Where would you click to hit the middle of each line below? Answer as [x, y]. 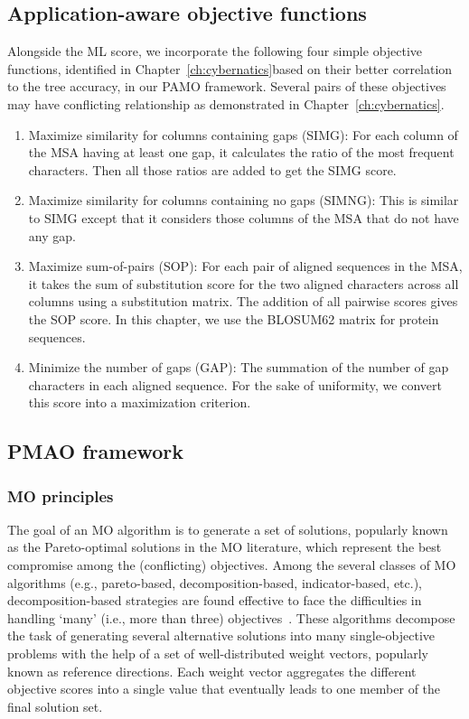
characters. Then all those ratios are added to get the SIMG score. [212, 169]
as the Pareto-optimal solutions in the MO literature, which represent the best [225, 547]
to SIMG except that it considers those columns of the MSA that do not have [244, 217]
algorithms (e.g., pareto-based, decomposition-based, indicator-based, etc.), [215, 582]
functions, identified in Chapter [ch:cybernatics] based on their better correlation [230, 68]
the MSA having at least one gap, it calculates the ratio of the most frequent [241, 152]
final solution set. [55, 706]
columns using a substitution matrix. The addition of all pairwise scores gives [243, 301]
